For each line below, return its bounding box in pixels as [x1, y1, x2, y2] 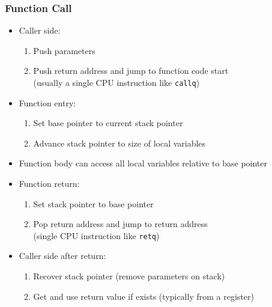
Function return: [19, 177, 80, 190]
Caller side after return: [19, 249, 106, 262]
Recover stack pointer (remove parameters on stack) [33, 270, 225, 282]
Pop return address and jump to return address [33, 217, 208, 230]
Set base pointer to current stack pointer [33, 117, 183, 129]
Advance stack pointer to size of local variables [33, 136, 206, 149]
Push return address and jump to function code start [33, 64, 229, 77]
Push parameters [33, 44, 95, 56]
